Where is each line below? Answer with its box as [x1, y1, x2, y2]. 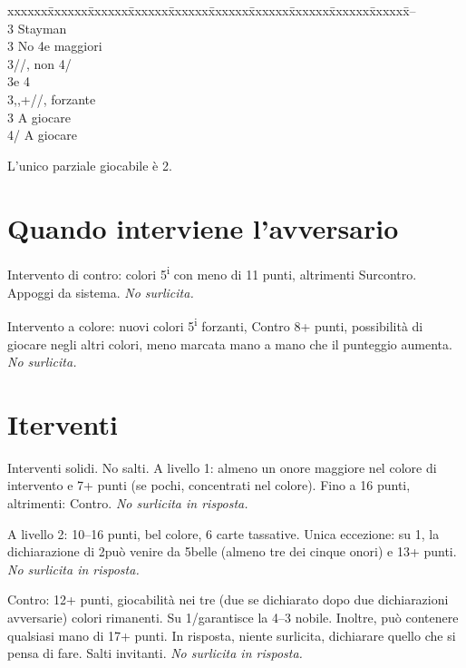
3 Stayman [7, 18, 67, 37]
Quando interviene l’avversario [7, 209, 399, 246]
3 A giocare [7, 107, 72, 126]
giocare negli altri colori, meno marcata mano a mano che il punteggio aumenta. [7, 334, 452, 353]
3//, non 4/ [7, 54, 72, 73]
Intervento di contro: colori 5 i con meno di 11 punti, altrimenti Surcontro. [7, 262, 417, 284]
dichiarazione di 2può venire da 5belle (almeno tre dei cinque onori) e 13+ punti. [7, 542, 457, 561]
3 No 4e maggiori [7, 36, 102, 55]
